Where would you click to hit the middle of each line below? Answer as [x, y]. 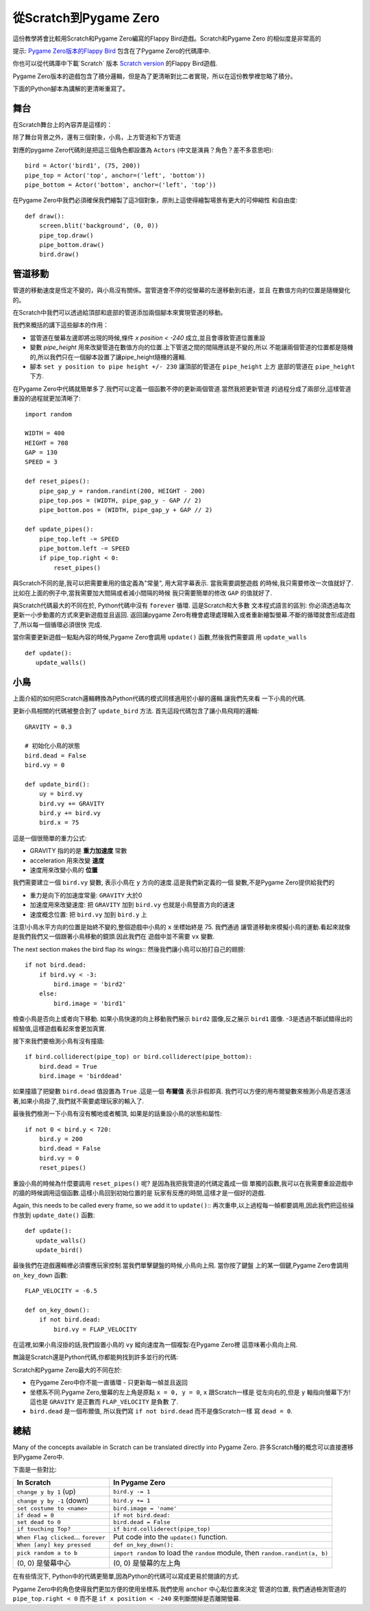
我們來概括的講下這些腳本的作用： [61, 325]
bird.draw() [59, 255]
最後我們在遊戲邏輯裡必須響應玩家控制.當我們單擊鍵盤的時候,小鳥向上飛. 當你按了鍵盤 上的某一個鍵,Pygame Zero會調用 [181, 1265]
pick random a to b [47, 1553]
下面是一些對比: [35, 1470]
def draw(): [45, 216]
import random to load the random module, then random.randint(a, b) [221, 1553]
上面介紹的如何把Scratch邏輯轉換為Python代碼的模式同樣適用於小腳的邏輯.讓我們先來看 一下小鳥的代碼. [159, 698]
